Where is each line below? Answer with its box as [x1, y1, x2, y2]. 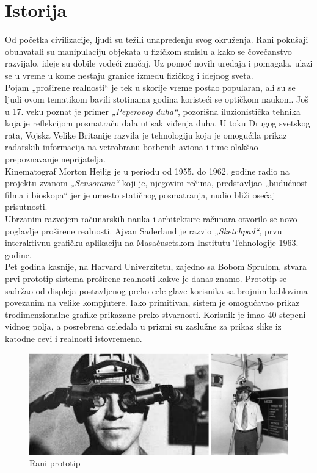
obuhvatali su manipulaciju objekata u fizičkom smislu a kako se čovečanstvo [5, 45, 292, 57]
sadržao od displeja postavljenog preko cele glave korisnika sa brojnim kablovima [5, 284, 308, 297]
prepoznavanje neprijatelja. [5, 153, 106, 165]
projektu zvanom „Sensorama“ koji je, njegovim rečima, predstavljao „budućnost [5, 176, 308, 189]
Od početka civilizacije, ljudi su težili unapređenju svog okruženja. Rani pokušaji [5, 33, 308, 46]
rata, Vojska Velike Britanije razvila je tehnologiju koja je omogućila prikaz [5, 128, 287, 141]
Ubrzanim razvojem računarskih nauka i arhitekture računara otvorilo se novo [5, 212, 297, 225]
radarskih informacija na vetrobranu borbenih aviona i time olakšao [5, 140, 258, 153]
